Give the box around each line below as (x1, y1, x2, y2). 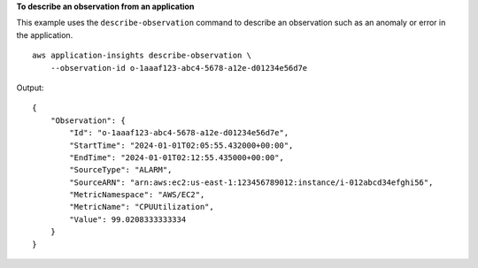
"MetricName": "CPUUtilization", (69, 202, 214, 212)
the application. (16, 29, 73, 40)
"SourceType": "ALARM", (69, 165, 173, 175)
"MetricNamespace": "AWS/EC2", (69, 190, 205, 200)
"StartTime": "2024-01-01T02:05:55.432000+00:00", (69, 140, 294, 150)
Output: (16, 82, 44, 93)
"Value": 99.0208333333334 (69, 214, 187, 225)
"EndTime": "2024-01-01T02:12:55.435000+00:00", (69, 152, 285, 163)
